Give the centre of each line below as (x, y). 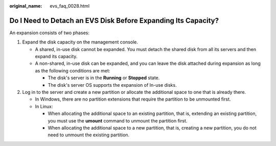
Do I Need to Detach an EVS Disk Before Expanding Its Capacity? (114, 20)
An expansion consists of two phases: (49, 33)
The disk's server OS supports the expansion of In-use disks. (112, 85)
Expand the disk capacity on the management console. (80, 42)
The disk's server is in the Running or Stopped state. (104, 78)
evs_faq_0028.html (70, 6)
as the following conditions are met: (73, 70)
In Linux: (44, 106)
